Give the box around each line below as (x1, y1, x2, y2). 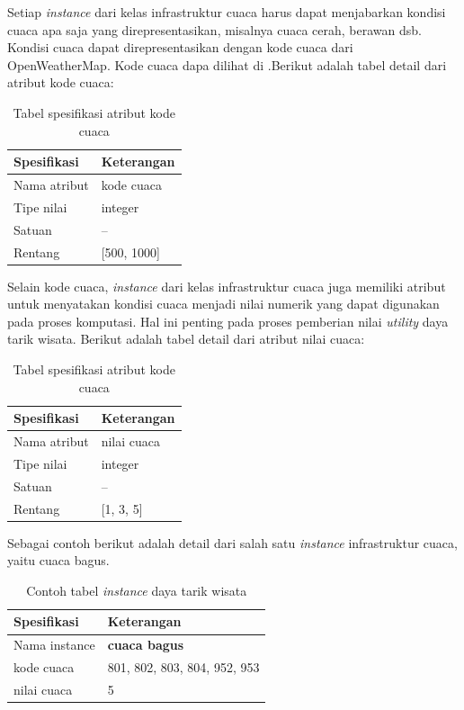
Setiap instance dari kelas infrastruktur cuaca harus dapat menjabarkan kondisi (7, 3, 446, 21)
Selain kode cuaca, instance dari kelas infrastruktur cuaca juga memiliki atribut (7, 276, 446, 295)
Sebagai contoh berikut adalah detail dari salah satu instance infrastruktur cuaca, (7, 533, 458, 552)
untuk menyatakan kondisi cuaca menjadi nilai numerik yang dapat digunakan (7, 294, 440, 313)
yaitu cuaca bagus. (7, 551, 110, 570)
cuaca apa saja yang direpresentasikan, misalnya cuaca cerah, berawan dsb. (7, 20, 422, 39)
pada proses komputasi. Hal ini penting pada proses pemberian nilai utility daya (7, 311, 449, 330)
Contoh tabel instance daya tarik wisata (26, 580, 247, 599)
